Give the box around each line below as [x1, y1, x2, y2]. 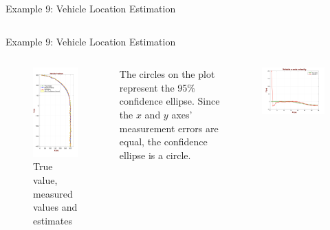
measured [33, 186, 73, 200]
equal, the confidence [119, 134, 208, 149]
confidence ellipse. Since [119, 94, 220, 108]
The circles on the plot [119, 67, 215, 81]
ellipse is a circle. [119, 147, 191, 162]
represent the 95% [119, 80, 196, 94]
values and [33, 200, 78, 214]
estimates [33, 213, 72, 227]
